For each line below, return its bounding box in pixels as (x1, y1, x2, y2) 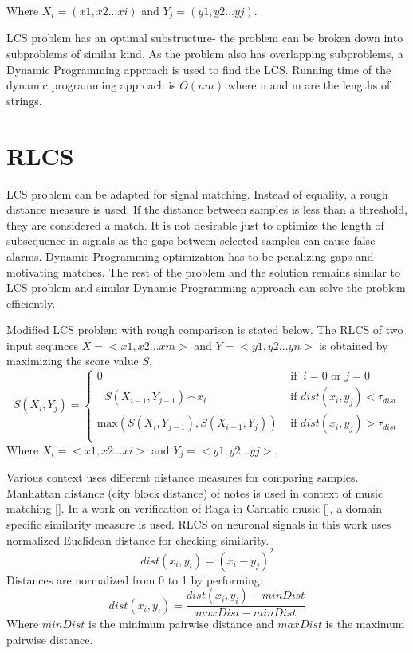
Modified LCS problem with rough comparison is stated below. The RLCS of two (6, 321, 403, 338)
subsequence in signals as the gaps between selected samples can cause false (6, 232, 376, 249)
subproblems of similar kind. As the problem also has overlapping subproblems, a (6, 45, 403, 62)
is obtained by (319, 336, 388, 353)
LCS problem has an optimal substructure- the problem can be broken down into (6, 30, 403, 46)
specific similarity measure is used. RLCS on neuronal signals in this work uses (6, 515, 391, 532)
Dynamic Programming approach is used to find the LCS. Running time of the (6, 61, 391, 77)
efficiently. (6, 294, 56, 311)
